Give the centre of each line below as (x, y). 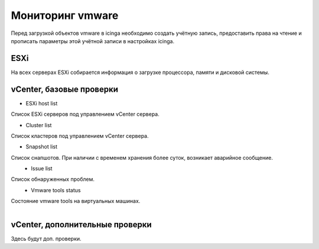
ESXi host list (42, 103)
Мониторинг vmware (65, 15)
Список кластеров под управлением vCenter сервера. (80, 135)
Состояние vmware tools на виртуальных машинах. (76, 201)
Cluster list (39, 125)
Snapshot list (42, 147)
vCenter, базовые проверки (64, 89)
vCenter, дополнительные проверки (81, 224)
